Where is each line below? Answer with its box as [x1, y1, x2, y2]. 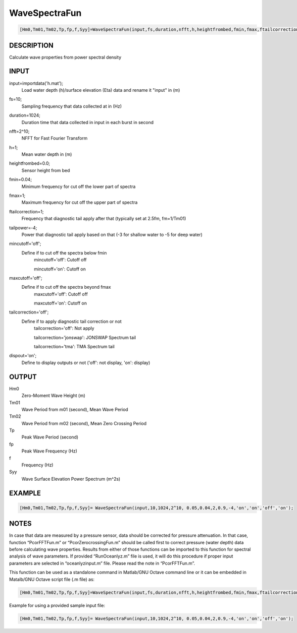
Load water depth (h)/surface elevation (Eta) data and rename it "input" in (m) [21, 87, 180, 93]
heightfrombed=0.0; [9, 160, 50, 166]
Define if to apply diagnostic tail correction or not [21, 318, 122, 324]
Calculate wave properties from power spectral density [9, 54, 121, 60]
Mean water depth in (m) [21, 151, 72, 157]
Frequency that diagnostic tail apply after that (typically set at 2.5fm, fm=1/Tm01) [21, 216, 187, 222]
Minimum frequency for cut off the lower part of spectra [21, 184, 136, 190]
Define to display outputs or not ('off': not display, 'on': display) [21, 360, 150, 366]
